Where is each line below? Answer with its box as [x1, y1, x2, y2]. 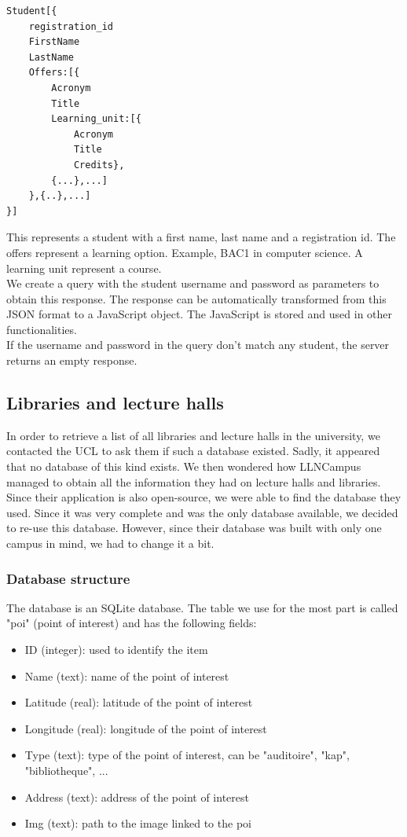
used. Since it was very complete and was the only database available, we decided [6, 504, 398, 520]
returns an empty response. [6, 352, 137, 369]
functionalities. [6, 321, 77, 337]
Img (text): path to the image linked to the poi [24, 815, 251, 831]
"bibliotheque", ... [24, 762, 108, 778]
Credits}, [73, 159, 125, 171]
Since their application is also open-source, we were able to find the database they [6, 489, 401, 505]
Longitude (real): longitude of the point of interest [24, 720, 267, 736]
